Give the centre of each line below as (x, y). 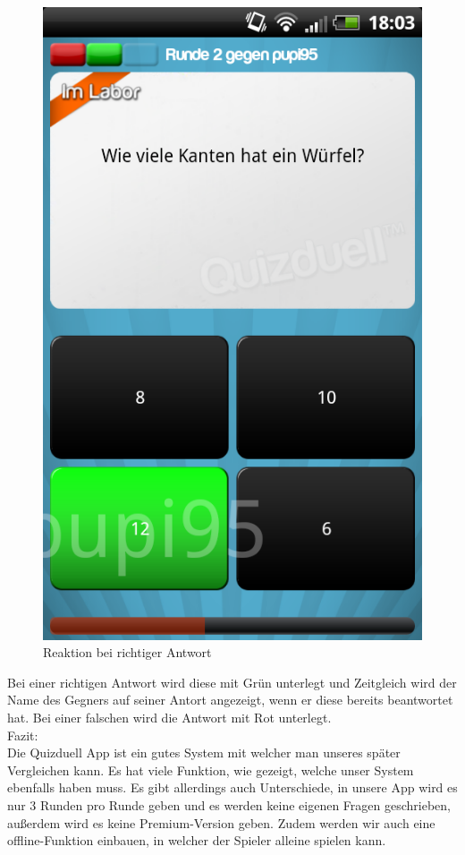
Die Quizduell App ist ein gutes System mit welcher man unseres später (204, 752)
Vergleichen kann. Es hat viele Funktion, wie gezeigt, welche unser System (211, 769)
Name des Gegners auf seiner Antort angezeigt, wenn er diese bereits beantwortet (230, 700)
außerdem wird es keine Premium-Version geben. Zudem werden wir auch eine (221, 822)
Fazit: (23, 735)
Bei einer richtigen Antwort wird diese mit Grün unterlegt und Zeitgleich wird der (232, 682)
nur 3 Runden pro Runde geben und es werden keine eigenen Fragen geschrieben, (229, 805)
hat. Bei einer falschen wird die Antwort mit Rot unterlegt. (169, 718)
